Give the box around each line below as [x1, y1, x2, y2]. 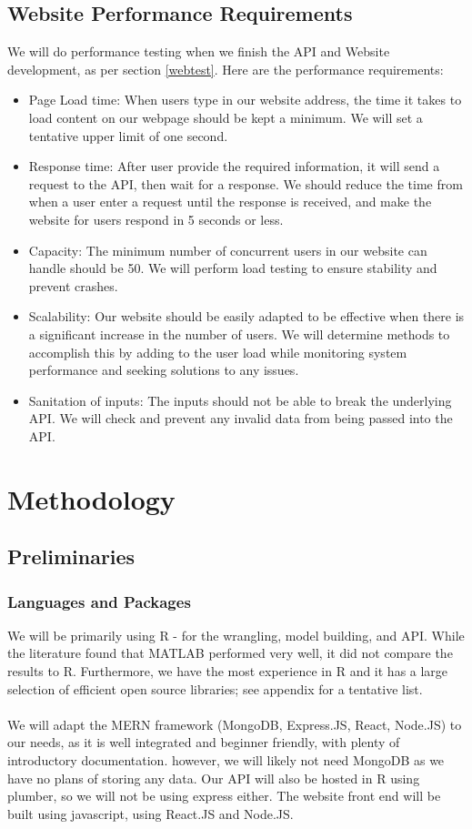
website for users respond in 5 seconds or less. [28, 209, 284, 228]
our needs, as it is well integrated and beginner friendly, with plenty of [7, 733, 400, 752]
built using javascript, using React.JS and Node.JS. [7, 804, 294, 823]
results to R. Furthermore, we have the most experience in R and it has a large [7, 662, 448, 681]
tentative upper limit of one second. [28, 126, 228, 145]
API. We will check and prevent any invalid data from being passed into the [28, 409, 453, 428]
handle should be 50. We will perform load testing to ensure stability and [28, 258, 437, 278]
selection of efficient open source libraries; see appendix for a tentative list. [7, 679, 423, 698]
